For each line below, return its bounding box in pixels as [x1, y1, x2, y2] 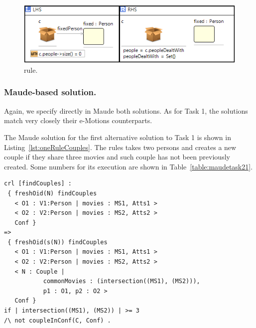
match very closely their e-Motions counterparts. [4, 115, 152, 126]
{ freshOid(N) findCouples [7, 189, 97, 197]
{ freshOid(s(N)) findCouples [7, 238, 108, 246]
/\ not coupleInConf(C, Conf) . [4, 317, 111, 324]
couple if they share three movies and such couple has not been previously [4, 152, 230, 162]
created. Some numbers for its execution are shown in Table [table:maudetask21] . [4, 161, 253, 171]
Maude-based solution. [4, 86, 97, 98]
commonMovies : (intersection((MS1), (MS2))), [43, 278, 200, 285]
